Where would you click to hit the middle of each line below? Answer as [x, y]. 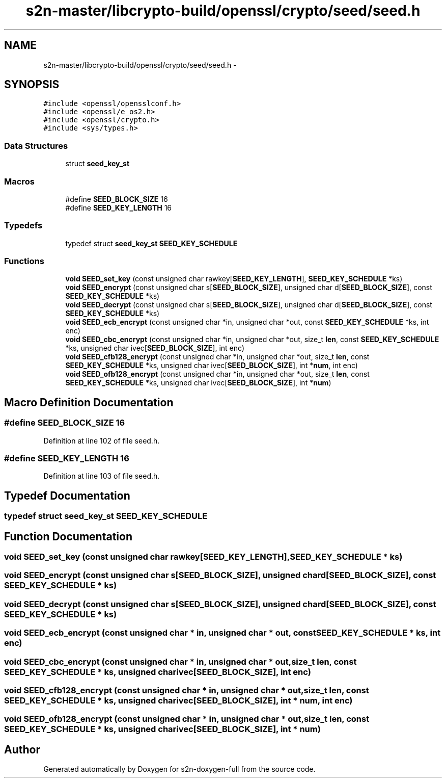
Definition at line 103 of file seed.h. [102, 476]
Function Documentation [68, 536]
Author [22, 749]
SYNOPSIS [32, 85]
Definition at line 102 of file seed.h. [102, 440]
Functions [24, 261]
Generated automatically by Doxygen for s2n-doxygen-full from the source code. [179, 769]
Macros [19, 181]
